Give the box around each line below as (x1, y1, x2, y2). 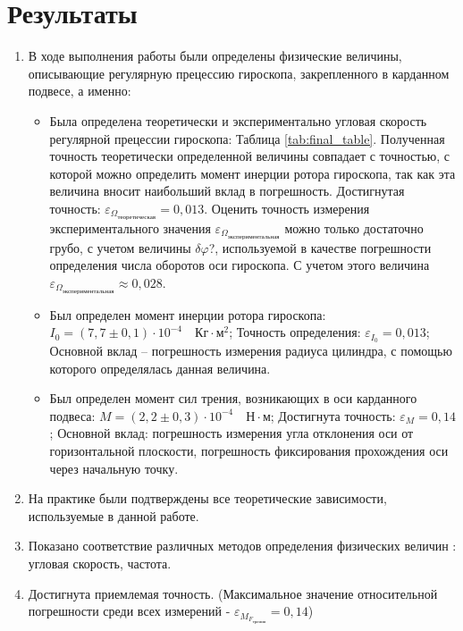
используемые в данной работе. (28, 506, 199, 525)
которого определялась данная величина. (49, 358, 271, 377)
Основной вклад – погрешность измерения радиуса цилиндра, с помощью (49, 341, 452, 360)
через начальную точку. (49, 459, 179, 477)
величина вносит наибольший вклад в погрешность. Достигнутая (49, 181, 405, 200)
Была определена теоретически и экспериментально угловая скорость (49, 111, 427, 130)
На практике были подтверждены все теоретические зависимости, (28, 489, 387, 508)
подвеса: (49, 406, 96, 425)
